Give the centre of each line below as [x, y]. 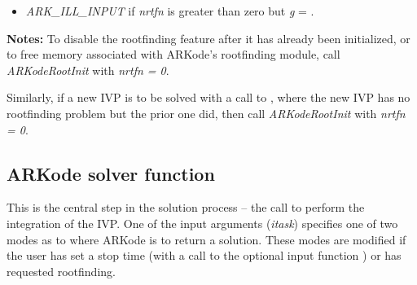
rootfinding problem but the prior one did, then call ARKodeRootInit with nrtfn [206, 113]
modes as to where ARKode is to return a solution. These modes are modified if [206, 239]
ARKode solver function [111, 173]
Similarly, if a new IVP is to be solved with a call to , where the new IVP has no [208, 97]
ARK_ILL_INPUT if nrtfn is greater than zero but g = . [170, 11]
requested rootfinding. [61, 271]
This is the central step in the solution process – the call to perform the [186, 207]
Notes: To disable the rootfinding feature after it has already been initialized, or [208, 38]
